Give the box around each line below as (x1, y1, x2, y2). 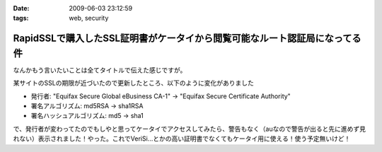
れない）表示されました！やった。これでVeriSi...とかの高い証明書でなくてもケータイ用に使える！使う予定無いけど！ (13, 134, 351, 143)
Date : (13, 4, 30, 12)
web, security (69, 14, 109, 23)
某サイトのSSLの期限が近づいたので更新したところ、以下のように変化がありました (13, 78, 254, 88)
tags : (13, 14, 29, 23)
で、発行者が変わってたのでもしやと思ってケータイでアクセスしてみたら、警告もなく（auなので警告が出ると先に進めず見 (13, 124, 366, 133)
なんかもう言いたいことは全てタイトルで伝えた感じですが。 (13, 66, 187, 74)
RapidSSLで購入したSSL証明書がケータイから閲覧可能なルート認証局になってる (13, 33, 361, 45)
